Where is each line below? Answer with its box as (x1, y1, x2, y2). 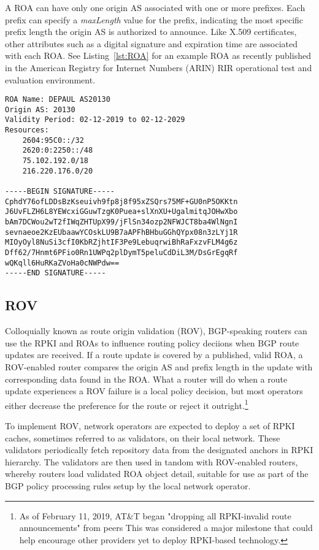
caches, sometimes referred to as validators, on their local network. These (5, 431, 280, 444)
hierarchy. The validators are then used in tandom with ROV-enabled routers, (5, 455, 298, 468)
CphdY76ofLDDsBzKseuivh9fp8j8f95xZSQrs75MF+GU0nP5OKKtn (5, 197, 238, 206)
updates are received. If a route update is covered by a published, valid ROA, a (5, 348, 303, 361)
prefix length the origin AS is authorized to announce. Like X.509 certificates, (5, 25, 297, 38)
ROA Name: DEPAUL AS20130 (5, 95, 110, 104)
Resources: (5, 126, 49, 135)
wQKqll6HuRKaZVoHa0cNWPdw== (5, 258, 120, 267)
